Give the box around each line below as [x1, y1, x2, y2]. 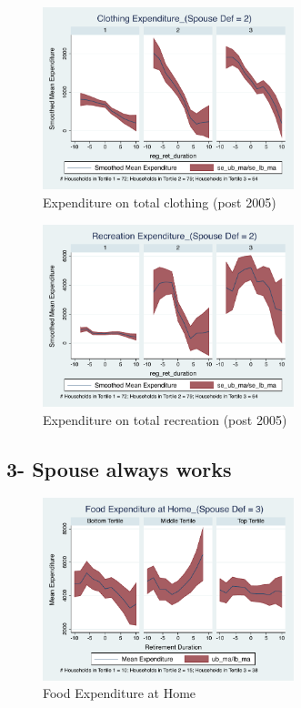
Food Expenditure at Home [43, 683, 196, 703]
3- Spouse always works [6, 454, 232, 482]
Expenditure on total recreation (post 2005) [43, 410, 287, 429]
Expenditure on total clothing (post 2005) [43, 193, 276, 212]
